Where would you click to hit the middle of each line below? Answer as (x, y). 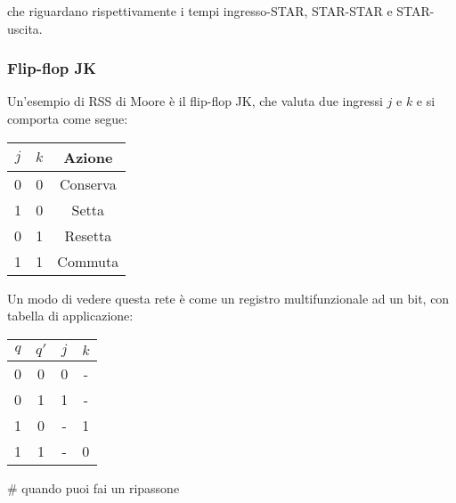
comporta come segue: (68, 118)
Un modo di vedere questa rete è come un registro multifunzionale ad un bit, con (228, 298)
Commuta (88, 261)
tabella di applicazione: (70, 316)
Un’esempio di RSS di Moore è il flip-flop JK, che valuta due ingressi (195, 101)
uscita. (25, 28)
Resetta (88, 235)
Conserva (88, 183)
